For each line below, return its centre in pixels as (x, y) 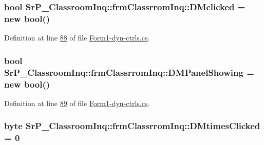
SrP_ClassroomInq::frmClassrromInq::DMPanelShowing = (129, 72)
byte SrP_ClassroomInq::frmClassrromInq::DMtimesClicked (132, 126)
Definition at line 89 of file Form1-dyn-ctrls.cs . (77, 103)
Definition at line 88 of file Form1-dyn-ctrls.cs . (77, 38)
